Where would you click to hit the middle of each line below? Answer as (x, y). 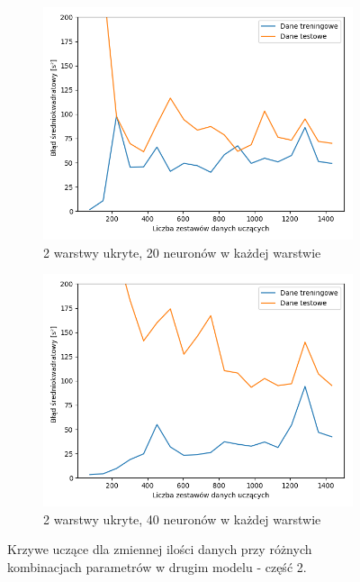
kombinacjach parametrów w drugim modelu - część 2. (157, 566)
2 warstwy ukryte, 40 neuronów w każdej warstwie (182, 518)
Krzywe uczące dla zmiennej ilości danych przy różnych (160, 549)
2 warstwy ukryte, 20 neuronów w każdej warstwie (182, 252)
